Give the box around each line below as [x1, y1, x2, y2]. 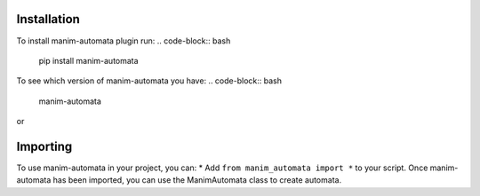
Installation [16, 12, 80, 27]
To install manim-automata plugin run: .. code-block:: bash [16, 35, 231, 46]
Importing [16, 138, 73, 154]
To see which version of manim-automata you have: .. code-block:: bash [16, 75, 282, 86]
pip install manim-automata [38, 55, 139, 66]
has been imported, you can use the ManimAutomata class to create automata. [52, 175, 342, 185]
